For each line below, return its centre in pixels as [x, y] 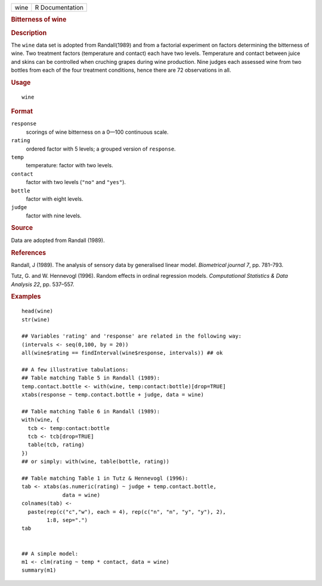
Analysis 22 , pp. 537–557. [43, 284]
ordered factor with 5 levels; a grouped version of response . [101, 149]
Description [29, 33]
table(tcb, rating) [56, 445]
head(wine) [38, 311]
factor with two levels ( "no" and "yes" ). [76, 182]
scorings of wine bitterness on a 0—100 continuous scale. [97, 132]
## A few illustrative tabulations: [75, 369]
